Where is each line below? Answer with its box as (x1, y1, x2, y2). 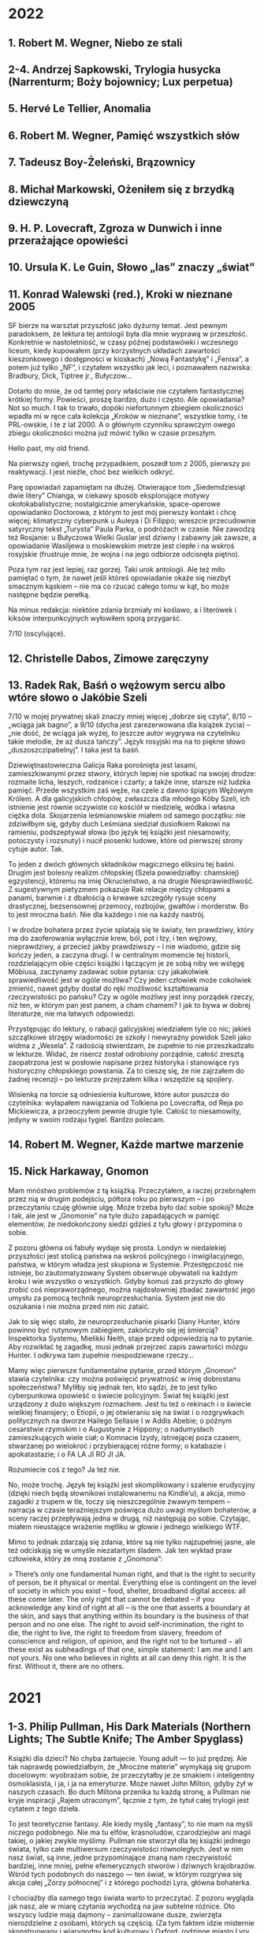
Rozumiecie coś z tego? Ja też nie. (8, 1465, 121, 1474)
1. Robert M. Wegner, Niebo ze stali (8, 36, 183, 50)
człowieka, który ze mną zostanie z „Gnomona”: (8, 1554, 163, 1563)
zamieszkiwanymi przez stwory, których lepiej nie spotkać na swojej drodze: (8, 769, 257, 778)
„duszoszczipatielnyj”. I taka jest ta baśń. (8, 745, 140, 755)
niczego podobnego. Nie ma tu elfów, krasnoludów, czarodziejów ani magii (8, 1827, 251, 1837)
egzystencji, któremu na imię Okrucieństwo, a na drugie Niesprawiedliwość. (8, 876, 255, 886)
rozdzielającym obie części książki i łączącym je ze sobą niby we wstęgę (8, 959, 245, 968)
